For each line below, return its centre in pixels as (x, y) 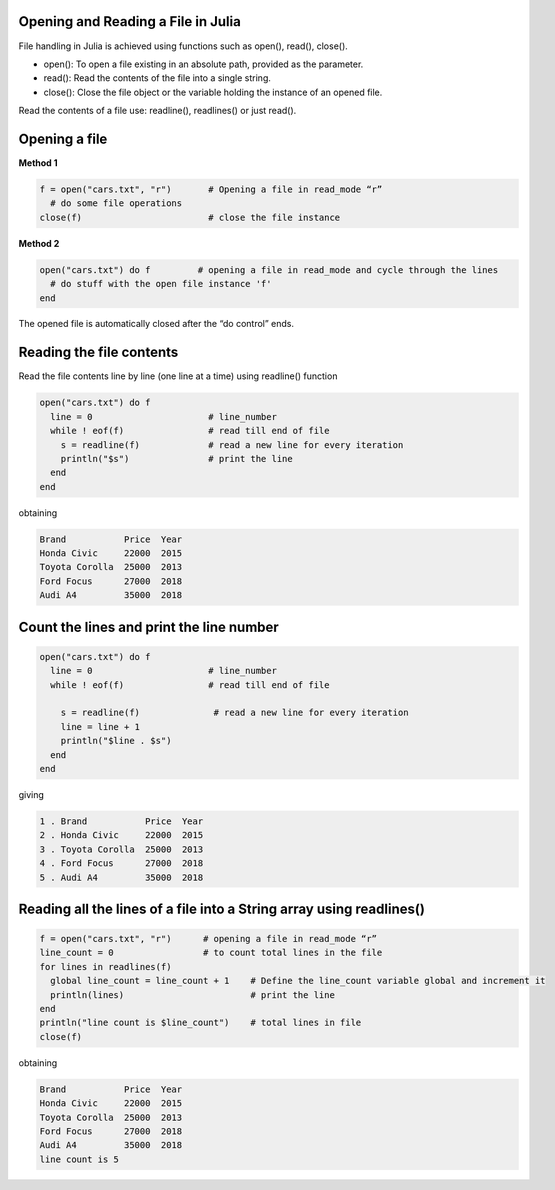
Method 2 (39, 243)
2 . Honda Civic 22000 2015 (121, 835)
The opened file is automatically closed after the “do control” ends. (156, 324)
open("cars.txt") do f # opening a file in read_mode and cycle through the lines (269, 269)
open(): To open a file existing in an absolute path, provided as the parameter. (203, 64)
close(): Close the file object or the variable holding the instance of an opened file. (213, 92)
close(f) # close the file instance (190, 217)
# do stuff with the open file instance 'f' (161, 284)
